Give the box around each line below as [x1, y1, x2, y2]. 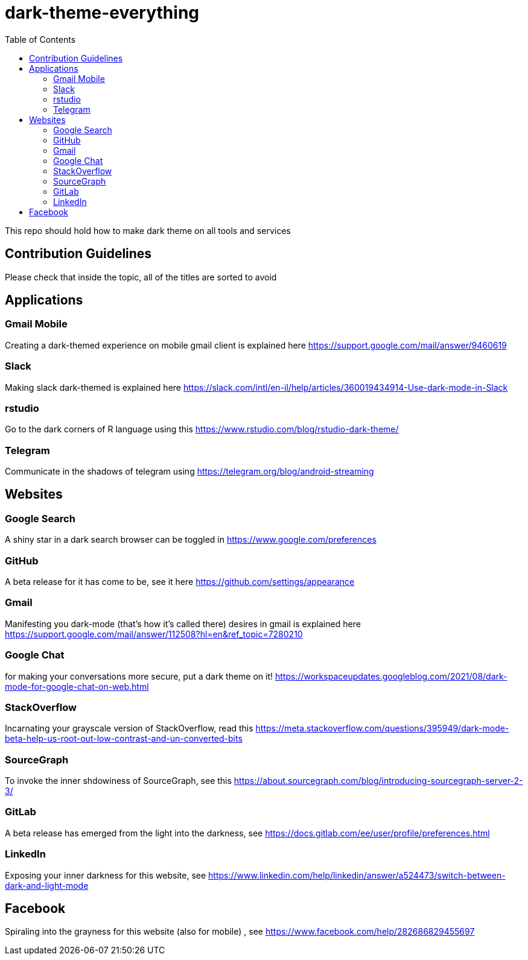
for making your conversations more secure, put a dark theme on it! [5, 671, 273, 681]
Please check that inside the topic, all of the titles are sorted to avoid [5, 271, 277, 282]
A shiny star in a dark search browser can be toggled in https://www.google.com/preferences [5, 534, 377, 545]
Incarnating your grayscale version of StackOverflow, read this [5, 723, 253, 734]
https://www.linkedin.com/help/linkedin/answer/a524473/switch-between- [208, 870, 506, 880]
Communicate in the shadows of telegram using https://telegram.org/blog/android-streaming [5, 466, 374, 477]
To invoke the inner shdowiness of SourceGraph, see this [5, 775, 232, 786]
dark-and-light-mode [5, 880, 89, 891]
